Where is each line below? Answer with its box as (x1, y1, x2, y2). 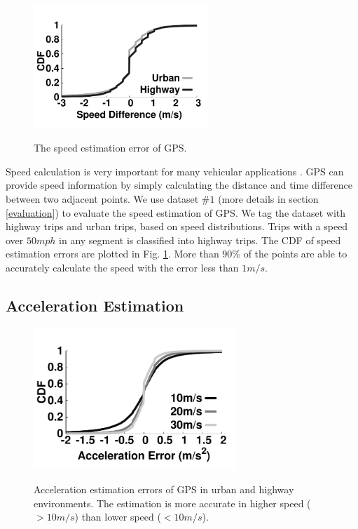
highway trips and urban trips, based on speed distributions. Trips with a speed (6, 219, 348, 234)
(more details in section (218, 192, 319, 206)
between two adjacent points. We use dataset (6, 192, 199, 206)
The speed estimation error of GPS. (34, 140, 187, 155)
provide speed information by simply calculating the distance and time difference (6, 178, 353, 192)
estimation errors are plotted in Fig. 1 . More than (6, 246, 219, 261)
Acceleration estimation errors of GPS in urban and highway (34, 482, 294, 497)
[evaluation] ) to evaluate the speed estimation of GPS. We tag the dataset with (6, 205, 346, 220)
